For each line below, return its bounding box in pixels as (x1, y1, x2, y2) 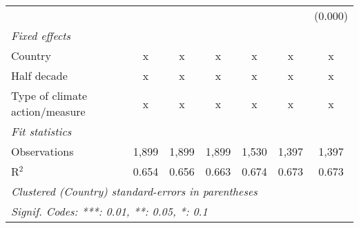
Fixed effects (11, 28, 71, 43)
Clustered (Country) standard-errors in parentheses (11, 183, 258, 199)
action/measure (11, 103, 86, 119)
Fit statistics (11, 123, 72, 139)
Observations (11, 143, 74, 159)
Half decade (11, 68, 68, 83)
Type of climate (11, 87, 88, 103)
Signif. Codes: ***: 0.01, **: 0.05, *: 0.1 (11, 203, 208, 219)
